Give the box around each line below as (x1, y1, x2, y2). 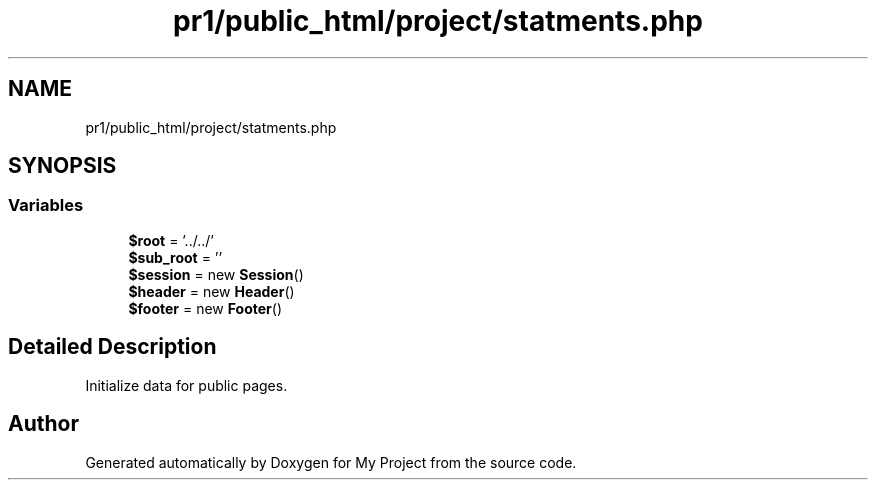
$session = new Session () (128, 265, 304, 283)
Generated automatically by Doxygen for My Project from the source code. (85, 453, 577, 471)
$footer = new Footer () (128, 299, 282, 317)
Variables (8, 195, 84, 216)
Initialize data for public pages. (85, 376, 288, 394)
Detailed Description (8, 334, 217, 360)
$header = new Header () (128, 282, 295, 300)
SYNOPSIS (8, 153, 117, 179)
